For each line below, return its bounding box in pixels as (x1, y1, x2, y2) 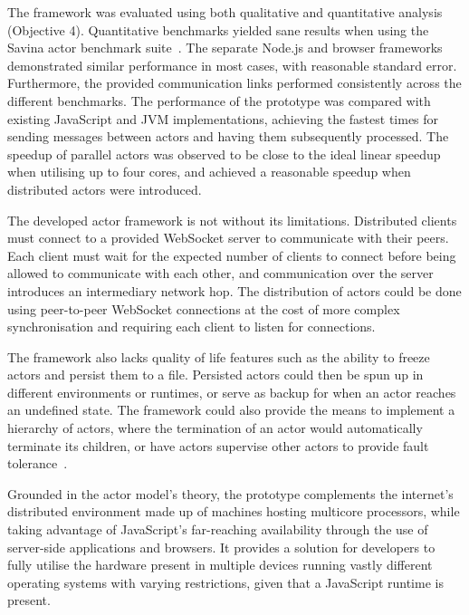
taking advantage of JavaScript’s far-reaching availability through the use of (7, 520, 428, 539)
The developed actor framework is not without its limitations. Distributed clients (7, 210, 457, 229)
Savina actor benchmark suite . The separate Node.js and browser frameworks (7, 38, 443, 57)
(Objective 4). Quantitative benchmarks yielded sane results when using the (7, 20, 429, 39)
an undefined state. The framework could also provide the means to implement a (7, 400, 455, 419)
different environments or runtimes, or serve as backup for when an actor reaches (7, 382, 456, 401)
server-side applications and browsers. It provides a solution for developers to (7, 537, 435, 556)
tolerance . (7, 454, 68, 473)
